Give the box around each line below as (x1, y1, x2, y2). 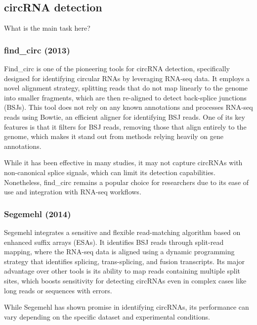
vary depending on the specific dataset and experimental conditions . (4, 311, 210, 322)
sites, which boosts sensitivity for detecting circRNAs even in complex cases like (4, 275, 247, 285)
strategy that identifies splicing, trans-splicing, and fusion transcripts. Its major (4, 256, 245, 266)
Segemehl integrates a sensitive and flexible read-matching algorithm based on (4, 227, 241, 237)
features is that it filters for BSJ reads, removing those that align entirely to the (4, 121, 247, 132)
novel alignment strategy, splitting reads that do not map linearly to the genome (4, 83, 248, 93)
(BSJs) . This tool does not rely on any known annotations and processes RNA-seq (4, 102, 253, 112)
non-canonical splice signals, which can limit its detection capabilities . (4, 167, 215, 177)
